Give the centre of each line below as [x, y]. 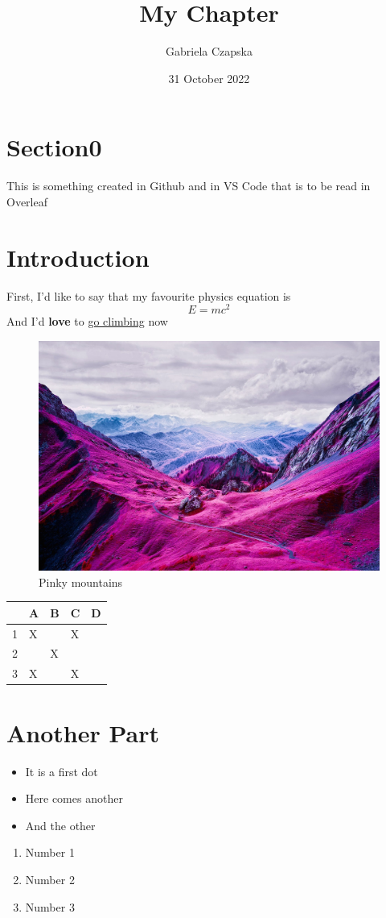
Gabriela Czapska [209, 51]
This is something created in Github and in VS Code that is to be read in [189, 186]
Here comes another [74, 798]
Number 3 [50, 906]
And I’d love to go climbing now [87, 321]
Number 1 [50, 852]
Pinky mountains [81, 582]
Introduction [78, 257]
